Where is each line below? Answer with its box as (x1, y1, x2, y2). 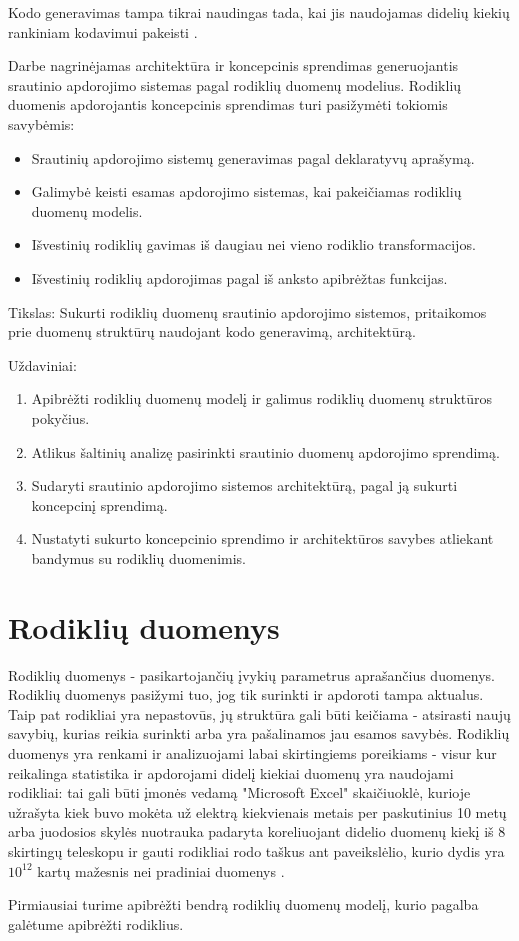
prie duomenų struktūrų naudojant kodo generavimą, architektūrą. (8, 321, 416, 342)
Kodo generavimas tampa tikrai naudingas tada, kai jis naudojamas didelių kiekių (8, 2, 510, 22)
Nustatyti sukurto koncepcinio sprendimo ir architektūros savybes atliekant (31, 528, 494, 549)
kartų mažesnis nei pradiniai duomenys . (37, 860, 285, 881)
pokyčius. (31, 407, 90, 428)
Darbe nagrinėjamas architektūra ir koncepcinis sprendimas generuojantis (8, 55, 459, 76)
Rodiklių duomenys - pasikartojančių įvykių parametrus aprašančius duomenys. (8, 664, 495, 685)
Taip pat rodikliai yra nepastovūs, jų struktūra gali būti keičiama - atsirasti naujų (8, 703, 511, 724)
